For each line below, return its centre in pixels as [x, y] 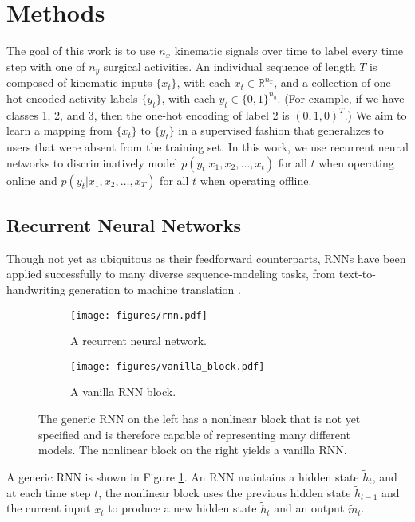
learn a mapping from [59, 130]
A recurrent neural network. [138, 341]
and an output [309, 508]
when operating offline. [256, 180]
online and [32, 180]
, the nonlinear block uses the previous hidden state [225, 492]
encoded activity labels [82, 98]
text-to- [357, 274]
